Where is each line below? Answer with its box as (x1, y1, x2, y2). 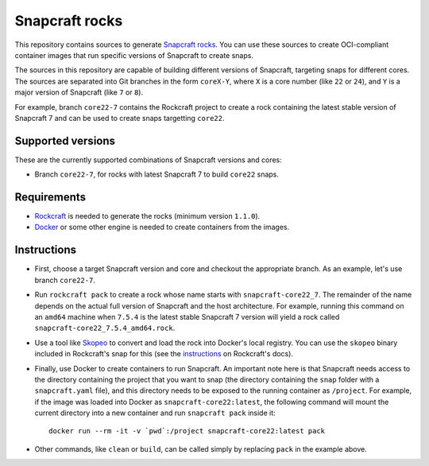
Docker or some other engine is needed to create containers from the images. (34, 223, 290, 232)
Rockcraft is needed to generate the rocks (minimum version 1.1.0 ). (34, 212, 261, 221)
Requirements (14, 191, 87, 204)
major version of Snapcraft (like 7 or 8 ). (14, 87, 143, 97)
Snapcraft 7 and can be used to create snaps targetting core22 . (14, 113, 225, 122)
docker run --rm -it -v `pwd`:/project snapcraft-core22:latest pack (48, 426, 326, 436)
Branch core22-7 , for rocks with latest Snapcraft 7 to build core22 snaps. (34, 169, 280, 179)
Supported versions (14, 134, 115, 147)
